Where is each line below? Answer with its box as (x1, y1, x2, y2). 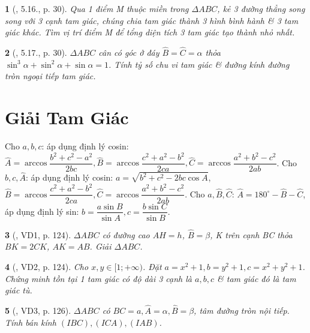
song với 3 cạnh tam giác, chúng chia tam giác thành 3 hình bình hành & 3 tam (5, 14, 299, 26)
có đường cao (102, 228, 150, 241)
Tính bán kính (5, 316, 56, 328)
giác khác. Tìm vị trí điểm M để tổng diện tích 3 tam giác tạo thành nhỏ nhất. (5, 26, 295, 38)
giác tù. (5, 284, 32, 296)
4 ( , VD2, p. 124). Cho (5, 260, 89, 272)
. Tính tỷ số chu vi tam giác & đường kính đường (109, 58, 290, 70)
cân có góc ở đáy (98, 46, 159, 58)
